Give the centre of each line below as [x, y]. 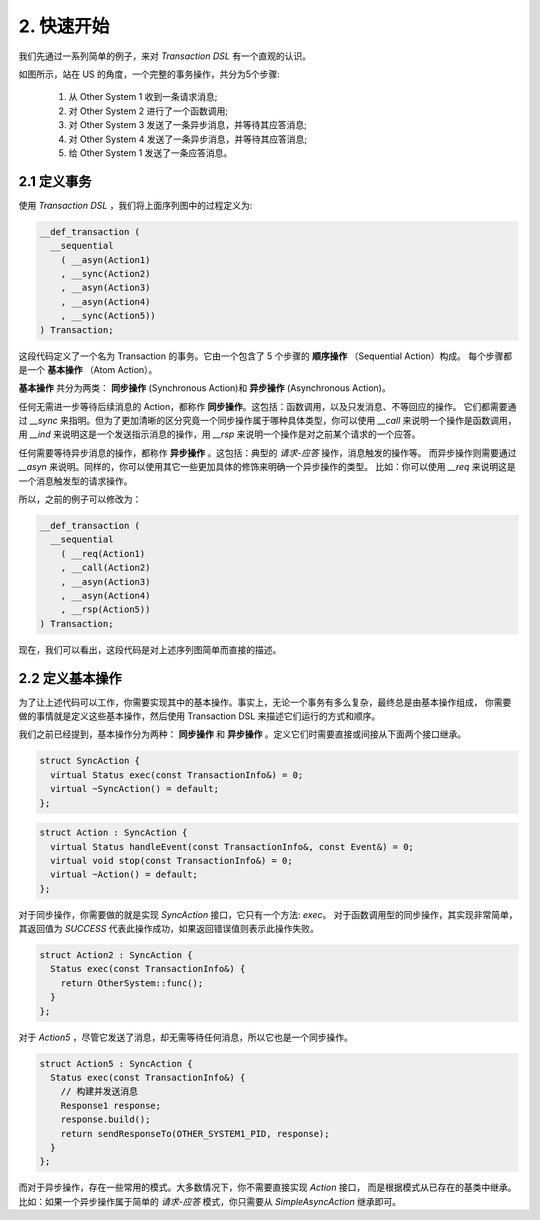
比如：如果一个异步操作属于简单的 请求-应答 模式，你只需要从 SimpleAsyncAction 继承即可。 [210, 1201]
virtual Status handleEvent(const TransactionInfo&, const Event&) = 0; [232, 846]
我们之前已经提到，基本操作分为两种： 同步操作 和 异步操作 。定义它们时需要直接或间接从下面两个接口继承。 [242, 734]
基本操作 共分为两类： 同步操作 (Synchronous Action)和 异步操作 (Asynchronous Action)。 [204, 388]
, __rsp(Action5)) [105, 609]
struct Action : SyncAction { [113, 833]
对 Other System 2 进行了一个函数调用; [148, 111]
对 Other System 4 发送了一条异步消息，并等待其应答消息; [188, 139]
